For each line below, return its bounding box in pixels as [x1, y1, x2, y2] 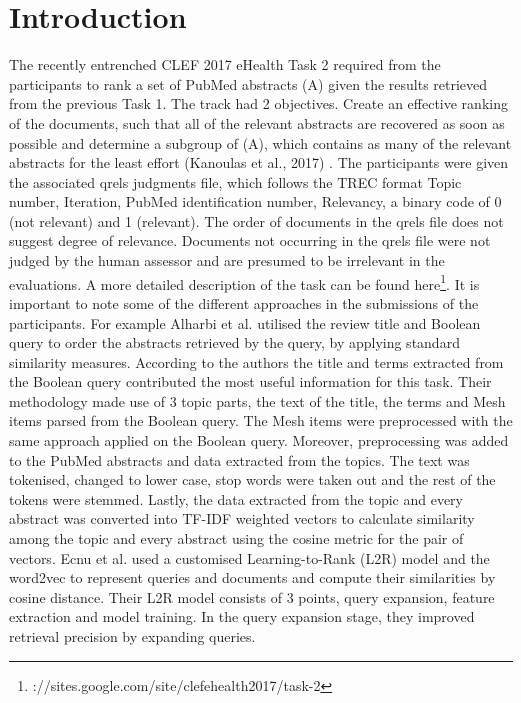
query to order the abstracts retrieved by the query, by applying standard [9, 332, 460, 353]
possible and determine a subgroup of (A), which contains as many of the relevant [9, 132, 512, 153]
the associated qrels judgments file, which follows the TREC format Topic [9, 171, 462, 192]
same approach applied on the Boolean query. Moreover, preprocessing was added [9, 430, 509, 451]
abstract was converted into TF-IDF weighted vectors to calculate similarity [9, 508, 475, 529]
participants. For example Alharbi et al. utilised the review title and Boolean [9, 312, 481, 333]
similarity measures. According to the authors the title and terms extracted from [9, 351, 504, 372]
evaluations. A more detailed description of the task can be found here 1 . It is [9, 270, 480, 294]
